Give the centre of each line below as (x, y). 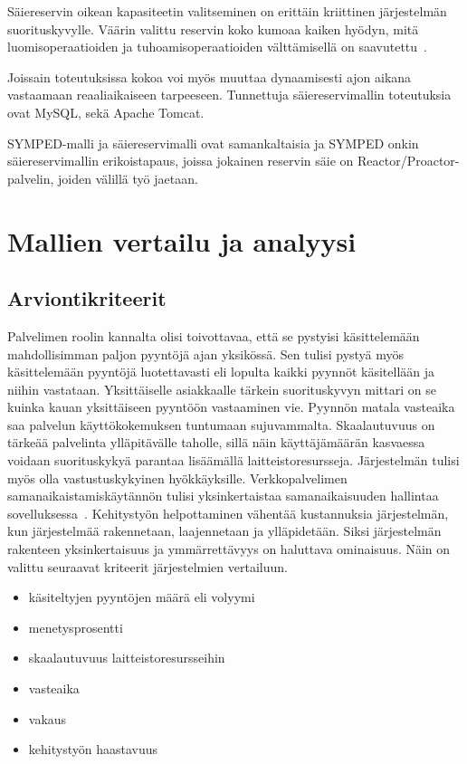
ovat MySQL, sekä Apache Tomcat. (106, 112)
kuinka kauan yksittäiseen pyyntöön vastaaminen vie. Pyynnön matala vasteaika (231, 407)
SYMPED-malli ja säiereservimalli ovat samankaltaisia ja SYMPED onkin (213, 143)
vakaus (48, 718)
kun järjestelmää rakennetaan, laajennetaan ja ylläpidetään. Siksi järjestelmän (224, 531)
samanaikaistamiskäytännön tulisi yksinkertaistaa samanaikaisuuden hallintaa (223, 496)
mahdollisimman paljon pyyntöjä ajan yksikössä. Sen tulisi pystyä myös (206, 353)
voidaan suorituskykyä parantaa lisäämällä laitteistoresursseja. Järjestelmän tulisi (233, 460)
